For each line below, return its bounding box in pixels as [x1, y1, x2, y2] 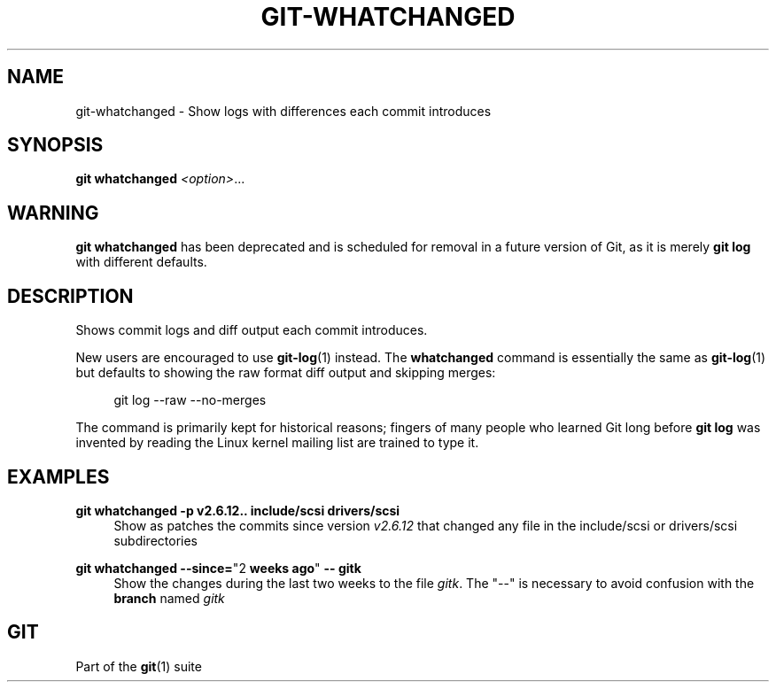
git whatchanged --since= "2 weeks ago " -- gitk [75, 560, 361, 576]
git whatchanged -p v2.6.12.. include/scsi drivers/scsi [75, 502, 400, 518]
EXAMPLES [7, 465, 110, 488]
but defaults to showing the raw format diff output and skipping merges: [75, 365, 496, 381]
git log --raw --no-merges [113, 392, 267, 408]
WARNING [7, 201, 99, 224]
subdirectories [113, 532, 198, 548]
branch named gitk [113, 590, 225, 606]
